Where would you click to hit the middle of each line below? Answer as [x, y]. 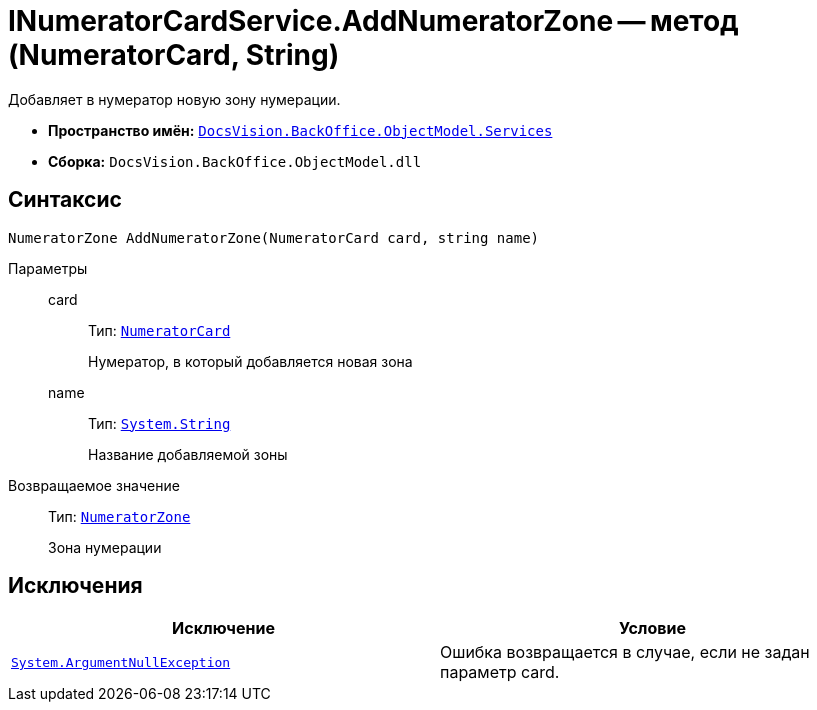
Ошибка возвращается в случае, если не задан [625, 652]
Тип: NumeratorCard [159, 330]
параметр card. [500, 672]
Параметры [48, 268]
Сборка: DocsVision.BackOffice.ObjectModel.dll [235, 161]
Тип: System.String [159, 423]
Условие [652, 628]
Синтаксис [65, 200]
